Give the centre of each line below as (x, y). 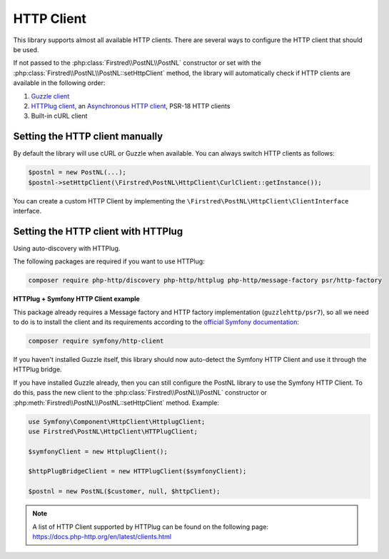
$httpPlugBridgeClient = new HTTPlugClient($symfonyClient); (137, 472)
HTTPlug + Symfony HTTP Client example (77, 299)
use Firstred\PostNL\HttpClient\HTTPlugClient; (113, 431)
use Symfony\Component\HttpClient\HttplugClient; (117, 422)
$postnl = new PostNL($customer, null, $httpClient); (124, 492)
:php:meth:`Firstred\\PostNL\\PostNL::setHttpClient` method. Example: (116, 403)
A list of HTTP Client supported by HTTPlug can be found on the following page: (151, 527)
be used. (26, 49)
